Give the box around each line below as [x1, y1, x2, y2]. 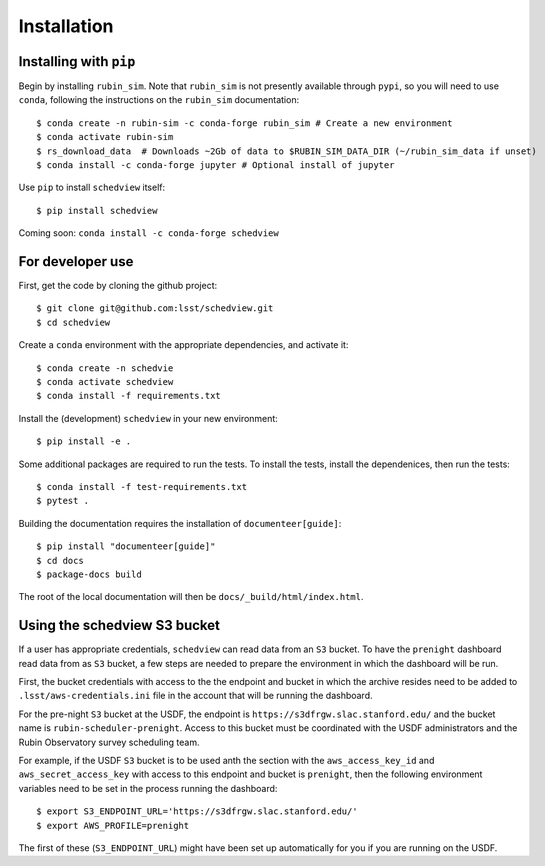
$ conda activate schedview [36, 376, 174, 388]
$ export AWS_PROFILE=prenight [36, 820, 190, 831]
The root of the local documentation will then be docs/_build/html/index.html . [18, 591, 364, 603]
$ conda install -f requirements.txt [36, 390, 222, 402]
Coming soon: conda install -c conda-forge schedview [18, 227, 279, 239]
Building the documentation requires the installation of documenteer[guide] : [18, 517, 342, 529]
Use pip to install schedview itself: [18, 181, 166, 194]
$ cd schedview [36, 316, 111, 328]
